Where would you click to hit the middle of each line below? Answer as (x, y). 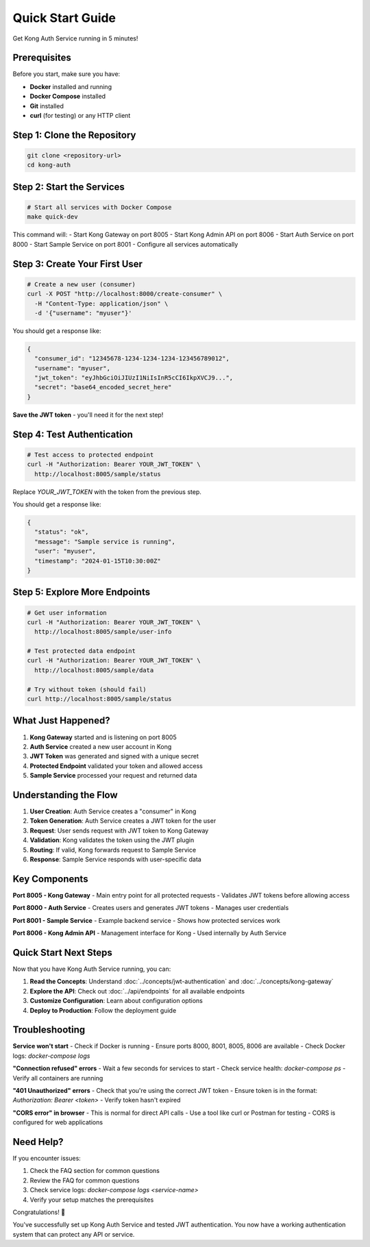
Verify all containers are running (58, 1078)
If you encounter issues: (47, 1159)
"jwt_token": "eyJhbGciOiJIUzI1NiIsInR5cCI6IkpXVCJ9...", (134, 378)
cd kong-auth (49, 165)
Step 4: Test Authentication (73, 434)
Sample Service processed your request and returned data (113, 776)
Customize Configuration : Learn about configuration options (116, 1001)
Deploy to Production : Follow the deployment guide (103, 1010)
